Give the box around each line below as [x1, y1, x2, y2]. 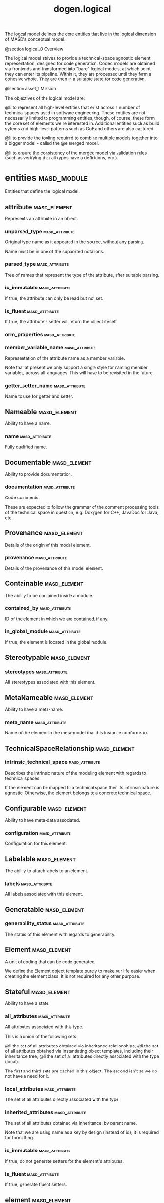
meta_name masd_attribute [5, 719, 67, 726]
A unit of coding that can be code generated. [5, 958, 96, 965]
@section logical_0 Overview [5, 46, 64, 52]
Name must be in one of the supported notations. [5, 249, 104, 255]
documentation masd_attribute [5, 483, 75, 490]
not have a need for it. [5, 1073, 50, 1079]
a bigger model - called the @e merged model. [5, 140, 99, 146]
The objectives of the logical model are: [5, 95, 85, 101]
